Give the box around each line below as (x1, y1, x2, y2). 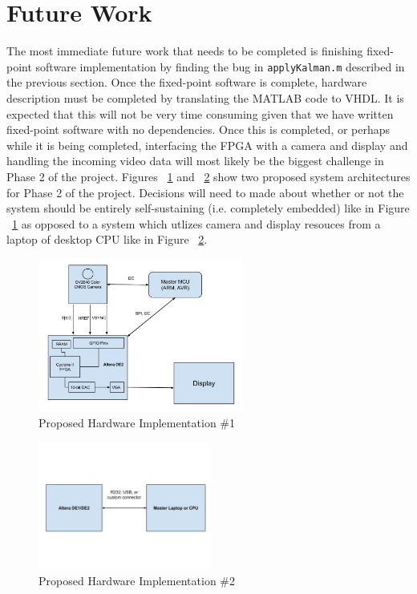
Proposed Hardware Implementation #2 (38, 572, 235, 589)
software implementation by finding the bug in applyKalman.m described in (35, 58, 405, 75)
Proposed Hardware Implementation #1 (38, 414, 235, 431)
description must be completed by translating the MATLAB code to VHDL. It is (6, 89, 404, 106)
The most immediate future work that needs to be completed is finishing (6, 42, 363, 59)
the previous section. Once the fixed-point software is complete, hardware (6, 74, 367, 91)
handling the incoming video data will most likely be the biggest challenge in (6, 152, 384, 169)
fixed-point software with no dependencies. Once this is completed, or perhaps (6, 121, 391, 138)
